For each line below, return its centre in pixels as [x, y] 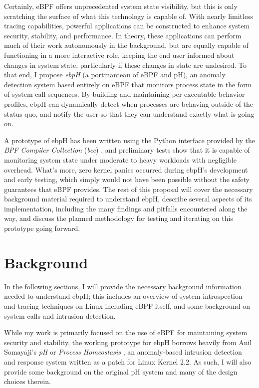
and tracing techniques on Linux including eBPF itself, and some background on [127, 305]
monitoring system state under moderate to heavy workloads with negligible [120, 159]
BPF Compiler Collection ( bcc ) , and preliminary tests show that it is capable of [127, 150]
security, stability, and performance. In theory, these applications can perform [123, 35]
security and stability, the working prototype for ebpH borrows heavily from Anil [128, 342]
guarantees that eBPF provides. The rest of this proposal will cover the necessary [129, 189]
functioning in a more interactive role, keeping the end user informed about [119, 55]
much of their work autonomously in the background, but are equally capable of [126, 45]
